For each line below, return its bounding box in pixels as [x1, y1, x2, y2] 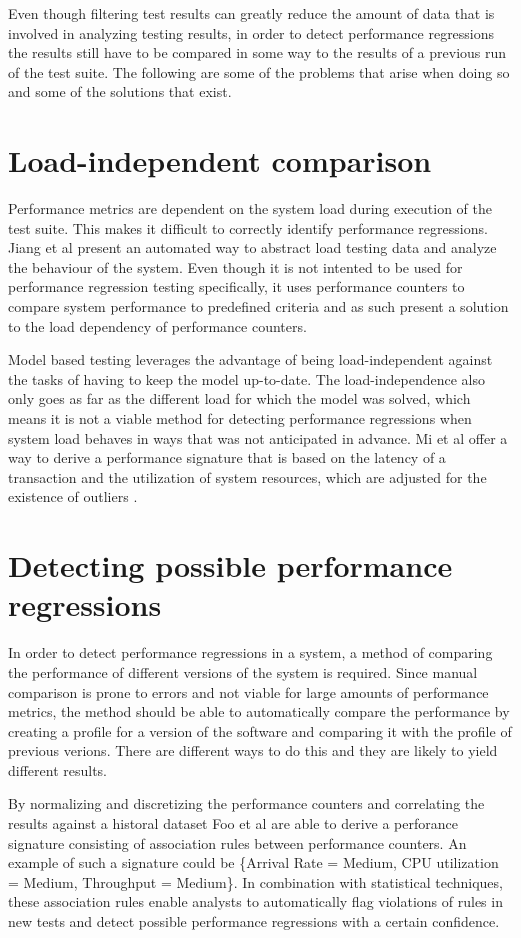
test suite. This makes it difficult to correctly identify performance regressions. [8, 217, 488, 238]
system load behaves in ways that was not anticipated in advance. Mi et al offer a [8, 427, 508, 448]
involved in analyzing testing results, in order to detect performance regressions [8, 22, 495, 43]
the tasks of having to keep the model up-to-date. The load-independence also [8, 368, 485, 389]
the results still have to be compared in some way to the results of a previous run [8, 42, 507, 63]
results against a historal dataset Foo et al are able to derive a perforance [8, 813, 458, 834]
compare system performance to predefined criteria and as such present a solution [8, 296, 509, 317]
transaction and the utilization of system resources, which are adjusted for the [8, 466, 487, 487]
